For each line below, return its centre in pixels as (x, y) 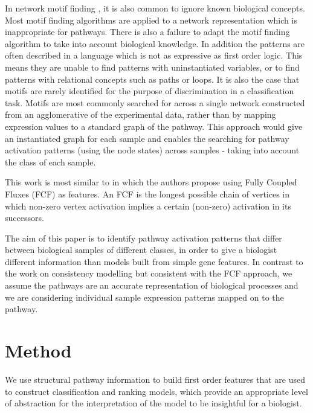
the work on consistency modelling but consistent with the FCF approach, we (149, 273)
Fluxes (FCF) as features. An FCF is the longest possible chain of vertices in (147, 194)
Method (38, 351)
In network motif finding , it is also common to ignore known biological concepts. (155, 8)
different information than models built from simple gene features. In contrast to (154, 261)
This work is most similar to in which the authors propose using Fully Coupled (151, 182)
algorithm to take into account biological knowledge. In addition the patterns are (155, 43)
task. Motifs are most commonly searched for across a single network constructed (155, 102)
